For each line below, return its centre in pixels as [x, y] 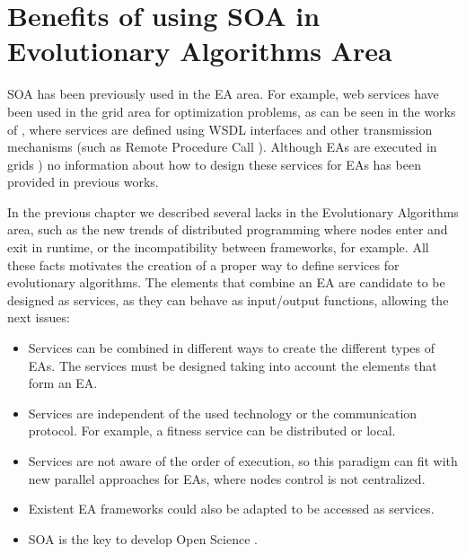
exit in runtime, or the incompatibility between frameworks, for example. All [218, 247]
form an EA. [63, 383]
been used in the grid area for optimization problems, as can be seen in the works [232, 111]
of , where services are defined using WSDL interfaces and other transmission [220, 129]
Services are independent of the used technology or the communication [223, 413]
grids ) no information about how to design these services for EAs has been [214, 164]
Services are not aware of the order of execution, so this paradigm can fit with [243, 461]
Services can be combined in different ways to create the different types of [232, 348]
